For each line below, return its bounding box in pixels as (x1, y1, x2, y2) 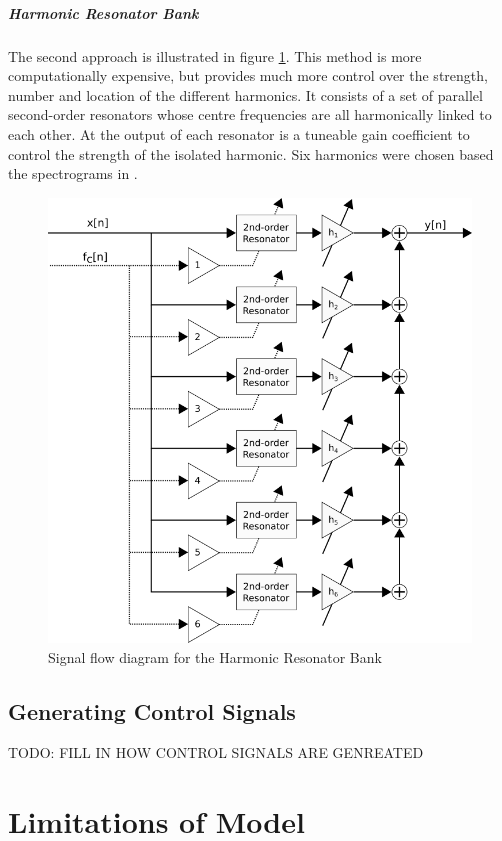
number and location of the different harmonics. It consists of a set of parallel (8, 84, 483, 105)
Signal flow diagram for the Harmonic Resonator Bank (48, 646, 382, 667)
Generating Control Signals (8, 695, 296, 726)
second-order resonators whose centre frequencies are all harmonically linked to (8, 104, 492, 125)
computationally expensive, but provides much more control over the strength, (8, 65, 488, 86)
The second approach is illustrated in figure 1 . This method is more (8, 45, 422, 66)
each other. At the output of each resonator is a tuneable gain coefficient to (8, 123, 470, 144)
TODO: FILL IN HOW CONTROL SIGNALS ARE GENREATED (8, 742, 424, 763)
